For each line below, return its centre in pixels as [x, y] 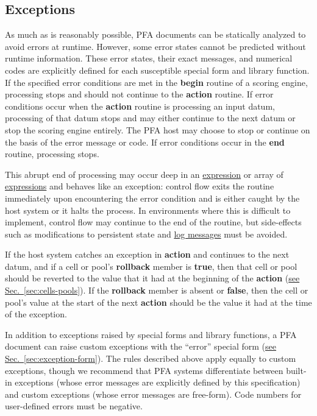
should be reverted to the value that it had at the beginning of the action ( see [152, 278]
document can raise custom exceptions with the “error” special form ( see [141, 346]
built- [296, 370]
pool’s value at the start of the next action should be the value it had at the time [158, 302]
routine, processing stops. [52, 154]
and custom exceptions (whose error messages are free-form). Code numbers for [153, 394]
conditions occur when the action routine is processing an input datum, [140, 106]
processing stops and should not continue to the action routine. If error [139, 94]
